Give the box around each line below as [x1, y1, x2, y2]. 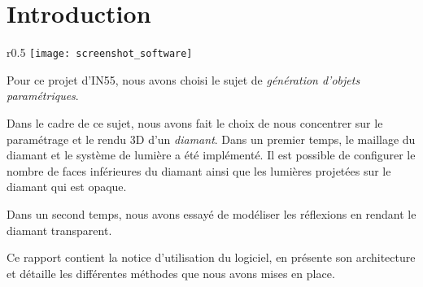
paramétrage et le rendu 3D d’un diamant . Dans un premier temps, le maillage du [7, 130, 416, 147]
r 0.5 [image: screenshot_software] [7, 44, 193, 61]
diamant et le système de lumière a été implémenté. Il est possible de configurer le [7, 146, 416, 163]
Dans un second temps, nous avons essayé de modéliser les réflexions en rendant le [7, 205, 416, 222]
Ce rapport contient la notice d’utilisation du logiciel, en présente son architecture [7, 249, 416, 266]
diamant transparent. [7, 221, 112, 238]
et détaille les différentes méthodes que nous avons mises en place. [7, 264, 335, 281]
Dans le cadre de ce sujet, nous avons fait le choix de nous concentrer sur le [7, 114, 383, 131]
